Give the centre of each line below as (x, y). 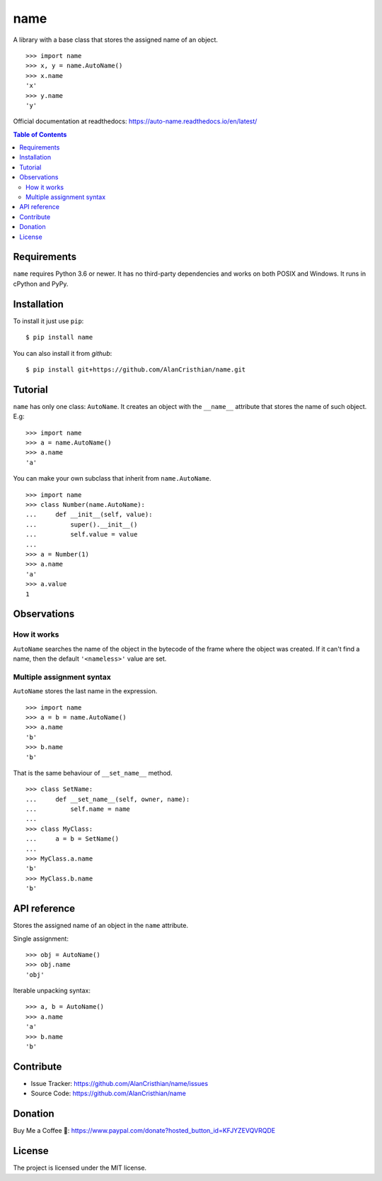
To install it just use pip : (48, 321)
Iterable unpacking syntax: (52, 991)
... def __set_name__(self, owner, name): (108, 799)
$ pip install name (59, 337)
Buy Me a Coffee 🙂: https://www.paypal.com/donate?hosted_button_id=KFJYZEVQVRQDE (144, 1131)
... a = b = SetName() (73, 839)
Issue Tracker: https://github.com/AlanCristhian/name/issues (120, 1083)
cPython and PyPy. (41, 284)
